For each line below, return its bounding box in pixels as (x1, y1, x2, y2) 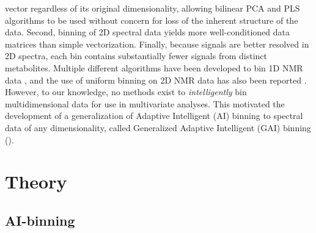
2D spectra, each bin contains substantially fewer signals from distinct (5, 49, 268, 62)
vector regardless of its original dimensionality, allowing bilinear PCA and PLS (5, 2, 300, 14)
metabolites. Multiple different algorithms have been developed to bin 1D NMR (5, 61, 303, 74)
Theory (5, 169, 67, 194)
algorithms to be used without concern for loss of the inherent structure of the (5, 13, 298, 26)
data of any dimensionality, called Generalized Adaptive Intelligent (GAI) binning (5, 121, 311, 134)
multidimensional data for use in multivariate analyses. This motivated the (5, 97, 285, 110)
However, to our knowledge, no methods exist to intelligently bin (5, 85, 247, 98)
